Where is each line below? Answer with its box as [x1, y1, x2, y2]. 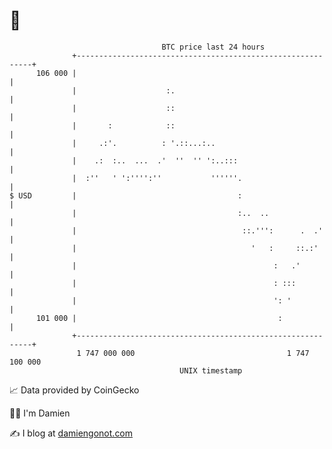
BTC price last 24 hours [161, 42, 266, 52]
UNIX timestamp [179, 365, 243, 376]
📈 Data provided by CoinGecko [9, 384, 140, 396]
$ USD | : [9, 190, 243, 201]
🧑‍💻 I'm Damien [9, 407, 71, 419]
